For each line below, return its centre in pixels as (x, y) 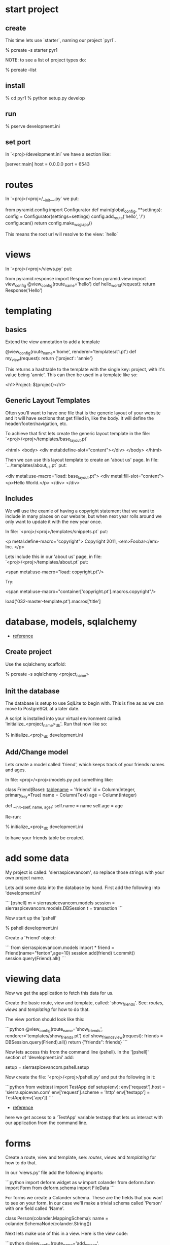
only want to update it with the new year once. (54, 521)
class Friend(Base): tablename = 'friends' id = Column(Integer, (71, 789)
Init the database (32, 691)
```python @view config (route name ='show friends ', (54, 1029)
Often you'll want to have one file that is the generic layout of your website (83, 413)
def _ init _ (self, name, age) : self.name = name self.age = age (64, 807)
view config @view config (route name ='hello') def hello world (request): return (80, 284)
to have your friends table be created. (45, 838)
